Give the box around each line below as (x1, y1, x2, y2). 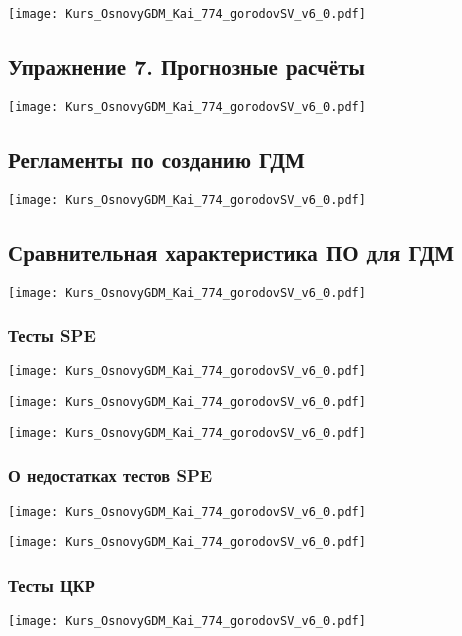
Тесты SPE (8, 323, 96, 348)
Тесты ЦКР (8, 572, 95, 597)
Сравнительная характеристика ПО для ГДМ (8, 236, 455, 267)
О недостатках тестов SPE (8, 463, 213, 488)
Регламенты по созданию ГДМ (8, 143, 305, 174)
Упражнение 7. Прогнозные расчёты (8, 51, 365, 82)
